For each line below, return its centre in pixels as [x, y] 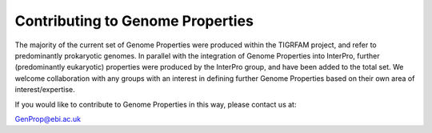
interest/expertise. [45, 90]
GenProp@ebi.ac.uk [48, 119]
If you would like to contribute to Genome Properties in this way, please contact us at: [156, 104]
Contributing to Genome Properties [134, 21]
